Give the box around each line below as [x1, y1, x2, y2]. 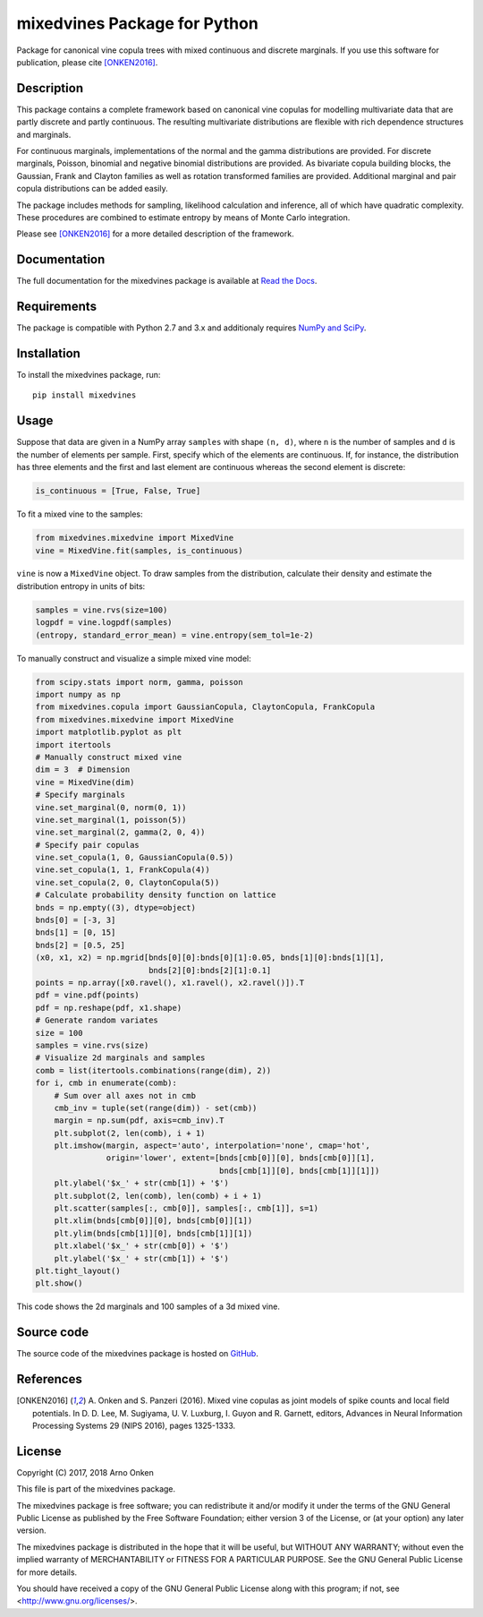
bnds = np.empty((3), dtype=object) [35, 903, 197, 912]
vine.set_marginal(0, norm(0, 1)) [35, 802, 187, 812]
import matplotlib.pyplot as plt [35, 727, 182, 738]
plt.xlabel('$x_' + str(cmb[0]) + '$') [54, 1241, 230, 1251]
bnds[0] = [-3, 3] [35, 915, 116, 926]
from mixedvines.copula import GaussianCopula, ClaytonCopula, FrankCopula [35, 702, 376, 712]
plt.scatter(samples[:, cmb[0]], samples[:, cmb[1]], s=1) [54, 1203, 319, 1213]
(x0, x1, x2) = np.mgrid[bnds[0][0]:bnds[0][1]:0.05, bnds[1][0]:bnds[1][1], [35, 953, 385, 962]
